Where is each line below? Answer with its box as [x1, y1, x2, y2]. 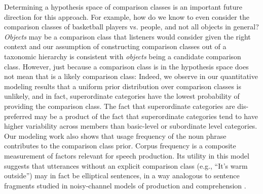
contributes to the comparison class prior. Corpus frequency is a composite [4, 140, 236, 151]
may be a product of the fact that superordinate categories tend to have [34, 110, 258, 121]
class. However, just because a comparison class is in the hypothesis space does [4, 61, 249, 71]
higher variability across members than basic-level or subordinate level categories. [4, 121, 257, 131]
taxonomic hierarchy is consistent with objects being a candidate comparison [4, 51, 241, 61]
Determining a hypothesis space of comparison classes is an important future [4, 2, 242, 12]
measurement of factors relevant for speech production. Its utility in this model [4, 150, 249, 161]
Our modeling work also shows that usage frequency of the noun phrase [4, 130, 227, 141]
